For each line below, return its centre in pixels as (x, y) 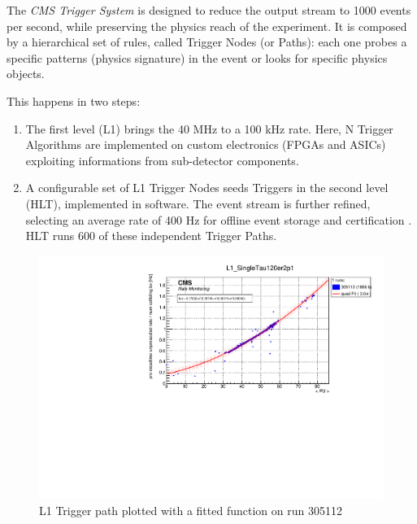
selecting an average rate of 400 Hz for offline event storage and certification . (219, 219)
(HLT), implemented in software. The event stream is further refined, (198, 203)
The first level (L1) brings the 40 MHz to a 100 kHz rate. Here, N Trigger (209, 128)
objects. (26, 74)
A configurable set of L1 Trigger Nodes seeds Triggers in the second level (207, 188)
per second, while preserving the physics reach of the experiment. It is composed (207, 26)
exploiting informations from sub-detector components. (162, 160)
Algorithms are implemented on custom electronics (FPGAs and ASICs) (206, 144)
